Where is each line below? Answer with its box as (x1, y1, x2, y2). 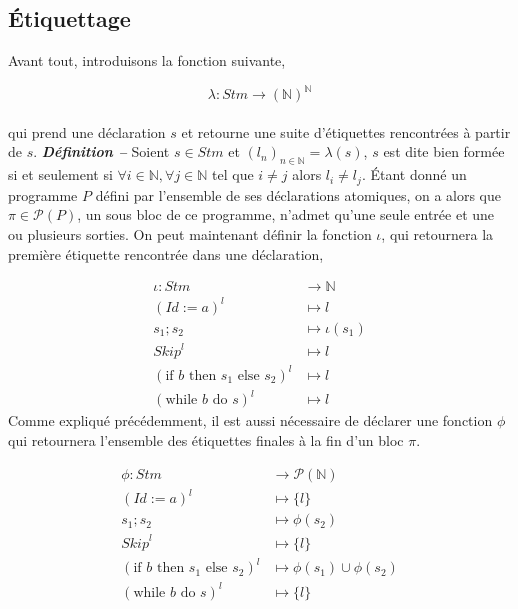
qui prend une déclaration (8, 121, 166, 142)
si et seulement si (8, 164, 113, 185)
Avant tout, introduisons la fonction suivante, (8, 50, 286, 71)
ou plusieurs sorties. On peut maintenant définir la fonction (8, 223, 372, 244)
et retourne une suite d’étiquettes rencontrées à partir (181, 121, 511, 142)
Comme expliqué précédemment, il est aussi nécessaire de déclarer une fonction (8, 410, 493, 431)
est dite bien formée (383, 141, 505, 162)
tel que (212, 164, 254, 185)
